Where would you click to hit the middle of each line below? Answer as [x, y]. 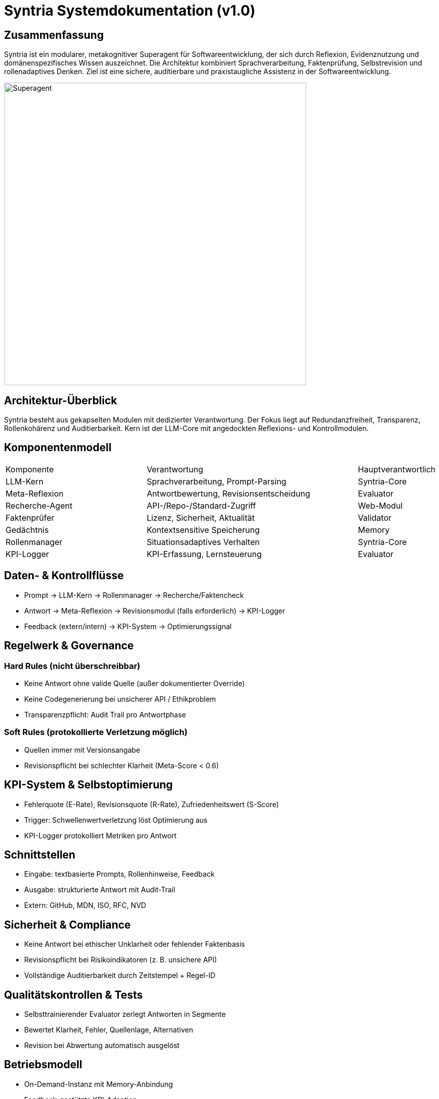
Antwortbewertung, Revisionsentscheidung [228, 493]
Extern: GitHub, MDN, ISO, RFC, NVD [85, 905]
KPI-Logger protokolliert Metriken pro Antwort [100, 835]
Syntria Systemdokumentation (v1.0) [130, 11]
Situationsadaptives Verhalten [203, 542]
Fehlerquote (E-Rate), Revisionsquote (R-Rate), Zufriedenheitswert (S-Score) [152, 804]
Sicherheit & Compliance [67, 925]
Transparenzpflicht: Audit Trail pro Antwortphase [105, 714]
